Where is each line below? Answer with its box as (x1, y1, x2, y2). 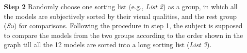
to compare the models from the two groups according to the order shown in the (4, 30, 243, 40)
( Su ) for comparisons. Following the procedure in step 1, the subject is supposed (4, 20, 243, 31)
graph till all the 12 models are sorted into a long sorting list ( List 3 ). (4, 39, 212, 50)
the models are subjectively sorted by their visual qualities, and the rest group (4, 11, 237, 21)
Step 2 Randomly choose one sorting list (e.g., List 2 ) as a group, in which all (4, 1, 238, 11)
